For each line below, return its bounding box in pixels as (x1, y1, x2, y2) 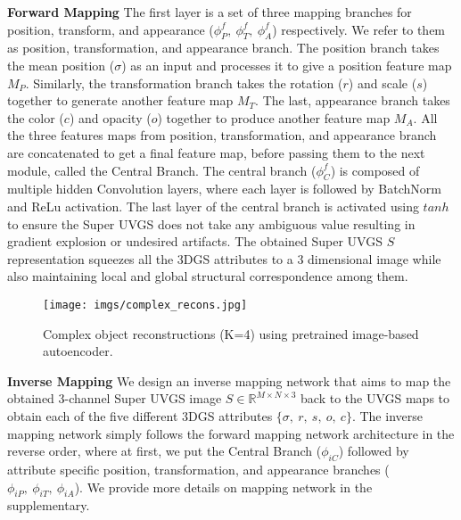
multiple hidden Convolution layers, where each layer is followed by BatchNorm (7, 179, 441, 198)
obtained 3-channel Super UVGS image (7, 389, 222, 408)
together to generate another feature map (7, 91, 234, 110)
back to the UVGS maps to (300, 389, 450, 408)
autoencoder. (43, 342, 113, 360)
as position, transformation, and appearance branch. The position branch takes (7, 38, 440, 57)
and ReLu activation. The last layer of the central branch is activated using (7, 196, 419, 215)
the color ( (7, 108, 64, 127)
